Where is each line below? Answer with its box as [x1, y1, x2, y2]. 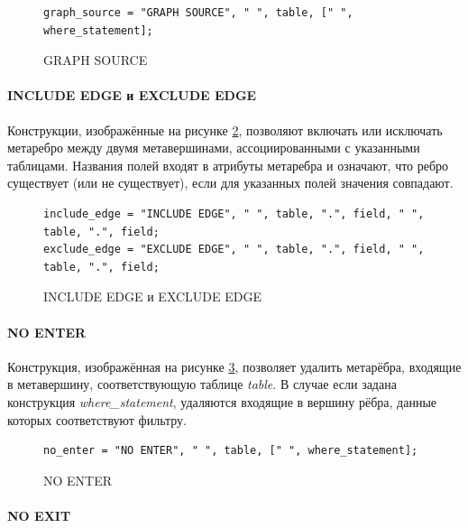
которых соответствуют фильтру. [7, 410, 188, 429]
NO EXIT [7, 505, 71, 524]
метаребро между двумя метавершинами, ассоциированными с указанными [7, 138, 420, 157]
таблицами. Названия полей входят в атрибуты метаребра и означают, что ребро [7, 155, 449, 174]
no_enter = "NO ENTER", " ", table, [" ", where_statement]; [43, 444, 418, 458]
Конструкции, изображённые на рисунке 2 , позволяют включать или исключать [7, 120, 443, 139]
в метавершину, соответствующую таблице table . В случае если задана [7, 375, 397, 394]
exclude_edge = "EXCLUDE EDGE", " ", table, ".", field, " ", [43, 243, 425, 256]
